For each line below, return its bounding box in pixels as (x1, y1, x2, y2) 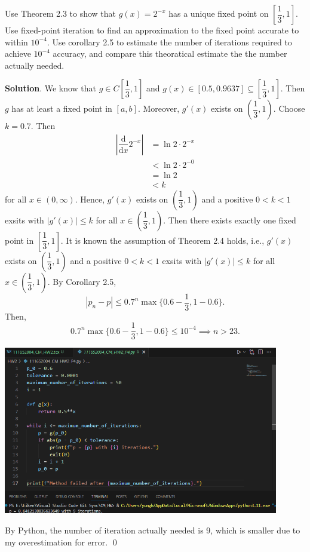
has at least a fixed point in (11, 102, 112, 115)
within (5, 35, 28, 48)
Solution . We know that (5, 82, 97, 94)
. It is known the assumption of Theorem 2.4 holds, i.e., (60, 234, 265, 246)
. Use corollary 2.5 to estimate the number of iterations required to (47, 35, 292, 48)
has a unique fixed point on (168, 7, 269, 19)
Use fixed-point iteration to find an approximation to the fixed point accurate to (5, 24, 299, 36)
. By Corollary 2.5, (47, 275, 116, 287)
